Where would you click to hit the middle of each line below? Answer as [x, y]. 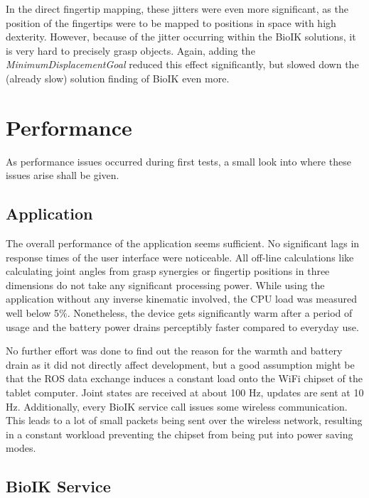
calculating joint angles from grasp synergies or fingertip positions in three [168, 271]
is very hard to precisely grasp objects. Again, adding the [130, 50]
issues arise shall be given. [63, 175]
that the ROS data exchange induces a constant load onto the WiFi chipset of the [184, 378]
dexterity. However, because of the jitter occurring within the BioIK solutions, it [181, 37]
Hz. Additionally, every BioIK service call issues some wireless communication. [177, 406]
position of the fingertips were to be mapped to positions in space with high [171, 22]
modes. [21, 448]
